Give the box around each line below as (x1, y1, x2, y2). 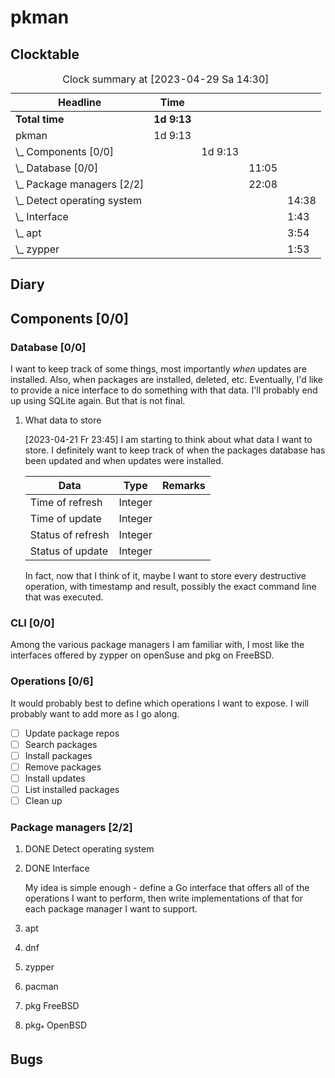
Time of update (29, 512, 102, 526)
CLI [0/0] (10, 616, 55, 630)
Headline (58, 96, 102, 109)
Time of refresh (29, 496, 103, 510)
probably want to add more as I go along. (10, 707, 180, 720)
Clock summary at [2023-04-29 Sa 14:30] (62, 72, 270, 86)
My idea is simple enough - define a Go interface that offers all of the (24, 882, 310, 894)
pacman (24, 981, 59, 993)
